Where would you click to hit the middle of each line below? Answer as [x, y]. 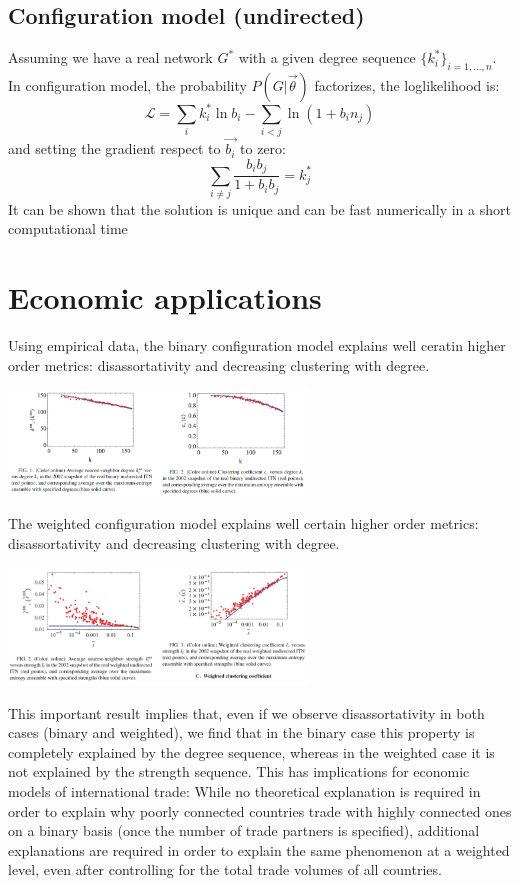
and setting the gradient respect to [114, 148]
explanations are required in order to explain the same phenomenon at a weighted [259, 849]
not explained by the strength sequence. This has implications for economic [239, 771]
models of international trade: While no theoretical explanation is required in [244, 790]
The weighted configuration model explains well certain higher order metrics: [243, 523]
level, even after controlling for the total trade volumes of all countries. [225, 869]
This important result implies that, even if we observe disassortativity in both [246, 712]
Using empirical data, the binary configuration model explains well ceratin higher [257, 345]
